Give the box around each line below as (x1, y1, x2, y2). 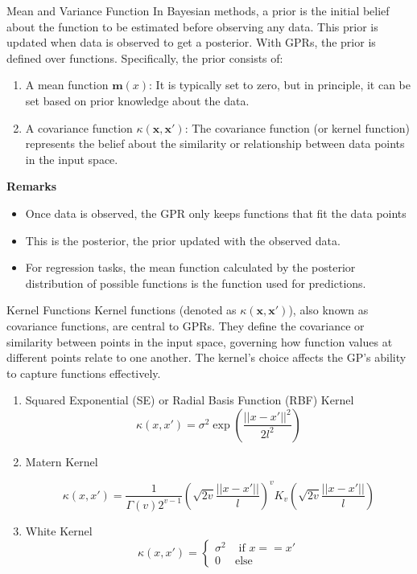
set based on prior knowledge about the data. (25, 92, 250, 109)
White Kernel (25, 522, 93, 539)
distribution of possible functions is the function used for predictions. (25, 274, 366, 291)
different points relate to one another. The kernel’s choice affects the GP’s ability (6, 349, 407, 366)
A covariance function (25, 119, 133, 136)
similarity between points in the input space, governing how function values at (6, 333, 393, 350)
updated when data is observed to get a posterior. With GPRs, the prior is (6, 34, 376, 51)
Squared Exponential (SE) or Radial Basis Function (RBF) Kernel (25, 392, 354, 408)
